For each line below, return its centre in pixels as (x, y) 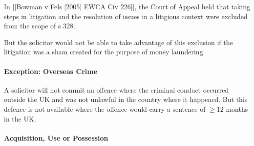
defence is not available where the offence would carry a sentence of (105, 109)
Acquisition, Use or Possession (56, 137)
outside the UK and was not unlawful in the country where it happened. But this (126, 99)
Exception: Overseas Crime (51, 71)
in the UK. (20, 118)
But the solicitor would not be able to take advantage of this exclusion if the (118, 42)
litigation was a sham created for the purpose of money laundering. (105, 52)
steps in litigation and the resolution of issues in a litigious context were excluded (126, 16)
